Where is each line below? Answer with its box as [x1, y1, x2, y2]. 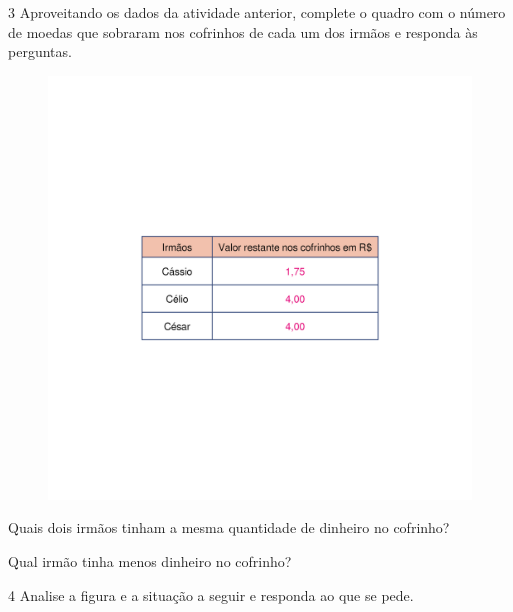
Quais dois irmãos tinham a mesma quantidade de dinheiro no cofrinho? [8, 517, 450, 538]
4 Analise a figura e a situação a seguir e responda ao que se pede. [8, 584, 414, 605]
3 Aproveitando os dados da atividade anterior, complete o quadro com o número [8, 2, 506, 22]
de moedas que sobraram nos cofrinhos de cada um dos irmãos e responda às [8, 21, 478, 42]
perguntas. [8, 41, 72, 62]
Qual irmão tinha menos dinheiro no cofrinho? [8, 550, 292, 571]
